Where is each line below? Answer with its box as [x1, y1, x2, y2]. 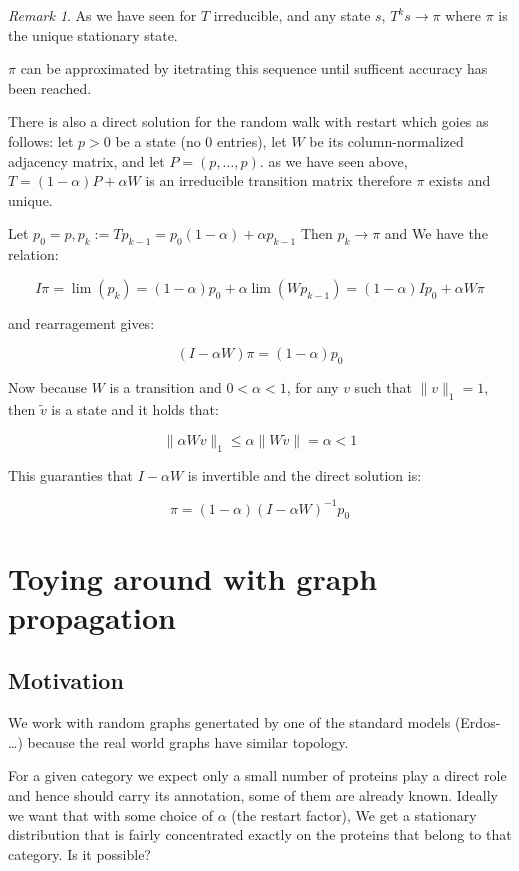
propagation [8, 596, 177, 637]
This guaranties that [8, 464, 134, 485]
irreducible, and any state [213, 5, 371, 25]
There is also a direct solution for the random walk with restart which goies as [8, 111, 489, 132]
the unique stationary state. [8, 24, 178, 45]
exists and [429, 170, 491, 191]
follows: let [8, 130, 74, 151]
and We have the [384, 223, 488, 244]
